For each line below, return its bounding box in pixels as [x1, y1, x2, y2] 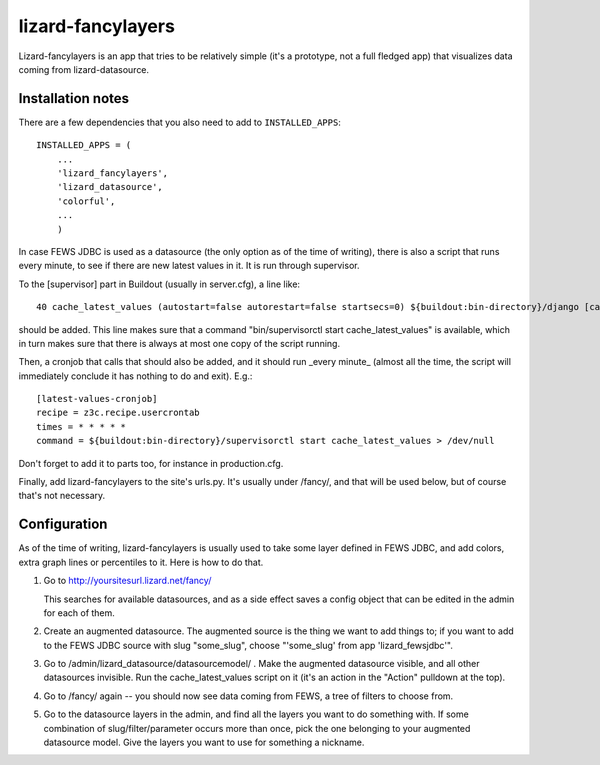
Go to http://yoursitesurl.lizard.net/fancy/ [43, 575, 212, 587]
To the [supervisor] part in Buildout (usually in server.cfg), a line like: [18, 278, 300, 290]
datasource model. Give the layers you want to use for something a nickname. [43, 736, 365, 749]
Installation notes [18, 90, 130, 107]
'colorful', [56, 195, 116, 207]
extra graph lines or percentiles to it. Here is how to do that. [18, 556, 264, 568]
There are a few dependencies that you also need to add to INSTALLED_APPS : [18, 116, 342, 128]
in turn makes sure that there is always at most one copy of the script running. [18, 337, 340, 349]
